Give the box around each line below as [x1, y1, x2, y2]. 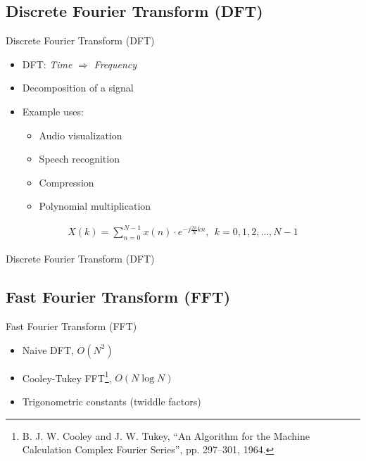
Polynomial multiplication [39, 198, 151, 213]
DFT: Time [22, 56, 72, 71]
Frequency [94, 56, 137, 71]
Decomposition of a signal [22, 80, 134, 95]
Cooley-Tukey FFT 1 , [22, 368, 112, 385]
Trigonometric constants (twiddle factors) [22, 393, 201, 408]
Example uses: [22, 103, 84, 118]
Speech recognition [39, 151, 120, 166]
